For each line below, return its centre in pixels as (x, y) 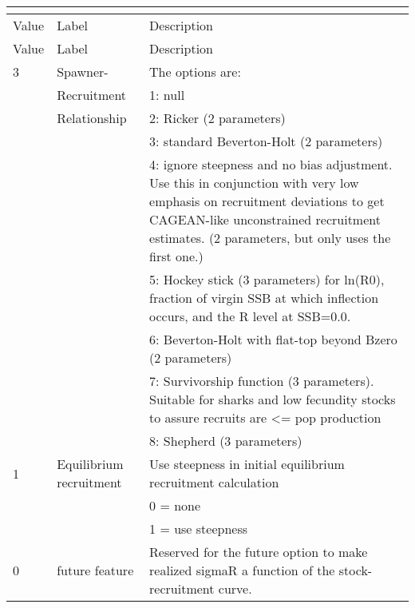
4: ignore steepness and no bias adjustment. (271, 164)
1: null (167, 95)
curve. (235, 588)
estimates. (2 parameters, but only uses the (270, 238)
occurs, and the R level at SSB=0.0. (250, 316)
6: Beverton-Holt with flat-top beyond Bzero (273, 339)
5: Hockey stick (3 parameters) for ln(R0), (267, 279)
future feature (95, 570)
